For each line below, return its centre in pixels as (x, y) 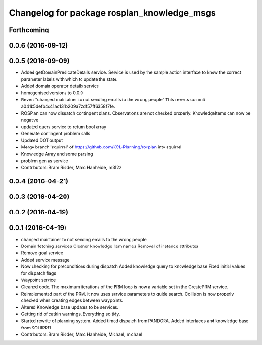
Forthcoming (29, 30)
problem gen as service (45, 161)
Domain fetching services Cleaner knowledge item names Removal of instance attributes (110, 246)
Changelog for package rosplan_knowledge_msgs (112, 13)
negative (30, 120)
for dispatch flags (39, 273)
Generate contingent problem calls (56, 133)
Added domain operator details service (60, 86)
